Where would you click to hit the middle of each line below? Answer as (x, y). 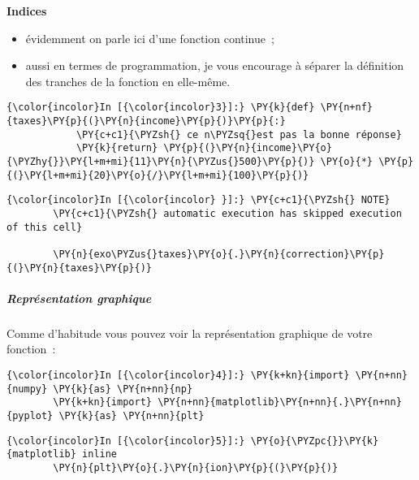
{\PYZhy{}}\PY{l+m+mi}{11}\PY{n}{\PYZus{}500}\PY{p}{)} (161, 162)
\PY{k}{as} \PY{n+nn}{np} (123, 389)
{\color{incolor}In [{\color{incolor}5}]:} (126, 441)
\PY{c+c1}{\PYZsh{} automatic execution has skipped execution (227, 213)
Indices (27, 11)
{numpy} (27, 389)
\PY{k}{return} (117, 148)
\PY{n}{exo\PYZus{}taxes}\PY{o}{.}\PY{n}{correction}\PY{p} (219, 254)
